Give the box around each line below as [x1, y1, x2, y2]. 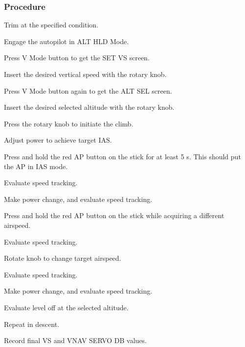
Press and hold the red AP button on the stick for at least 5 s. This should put [4, 151, 241, 161]
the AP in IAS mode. [4, 161, 68, 171]
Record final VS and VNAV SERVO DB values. [4, 335, 147, 346]
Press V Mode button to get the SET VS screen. [4, 52, 150, 63]
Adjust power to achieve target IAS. [4, 135, 112, 145]
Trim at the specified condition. [4, 20, 99, 30]
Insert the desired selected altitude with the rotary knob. [4, 102, 175, 112]
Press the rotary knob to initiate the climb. [4, 118, 134, 128]
